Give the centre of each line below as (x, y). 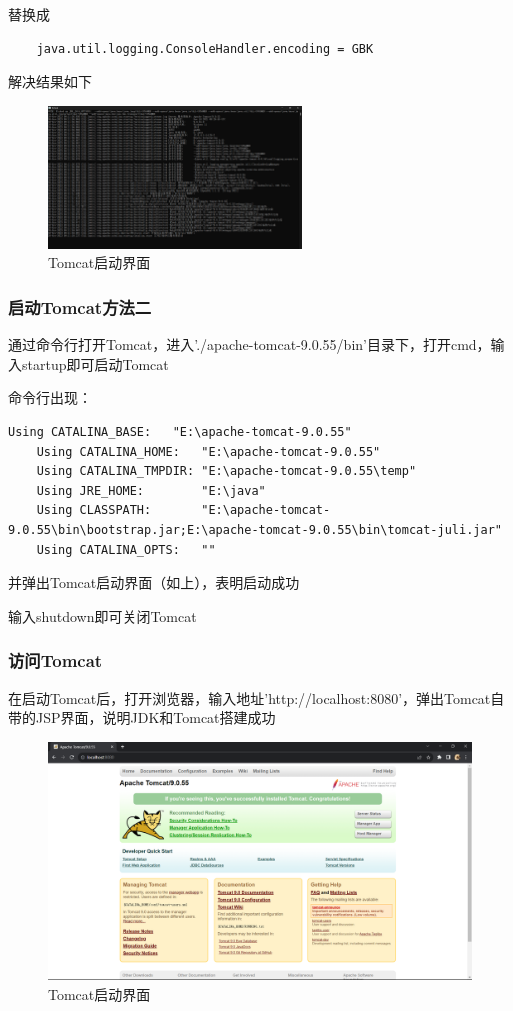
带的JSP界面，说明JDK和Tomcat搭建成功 (142, 717)
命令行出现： (50, 397)
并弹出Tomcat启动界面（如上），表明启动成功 (154, 582)
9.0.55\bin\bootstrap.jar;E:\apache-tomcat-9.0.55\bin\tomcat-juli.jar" (255, 530)
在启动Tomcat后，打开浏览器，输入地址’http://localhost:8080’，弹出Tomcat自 (256, 697)
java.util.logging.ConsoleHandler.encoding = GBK (205, 48)
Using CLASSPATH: (94, 510)
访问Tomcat (55, 660)
